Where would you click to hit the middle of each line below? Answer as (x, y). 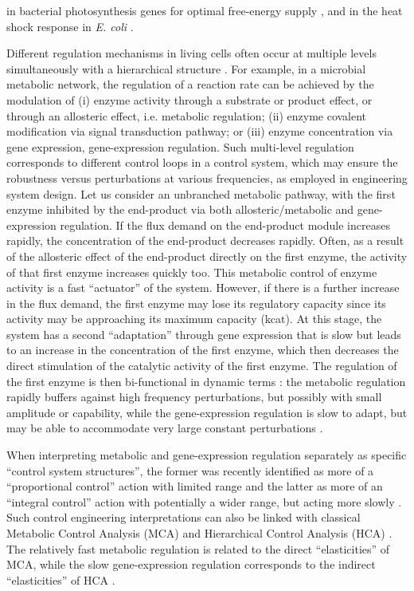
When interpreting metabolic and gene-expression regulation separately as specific (207, 455)
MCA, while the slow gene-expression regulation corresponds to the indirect (191, 564)
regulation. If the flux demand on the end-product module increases (225, 225)
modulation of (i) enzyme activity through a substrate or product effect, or (189, 99)
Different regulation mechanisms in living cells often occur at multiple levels (191, 53)
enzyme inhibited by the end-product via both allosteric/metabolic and (180, 209)
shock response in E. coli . (70, 26)
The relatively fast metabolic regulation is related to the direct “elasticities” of (198, 548)
